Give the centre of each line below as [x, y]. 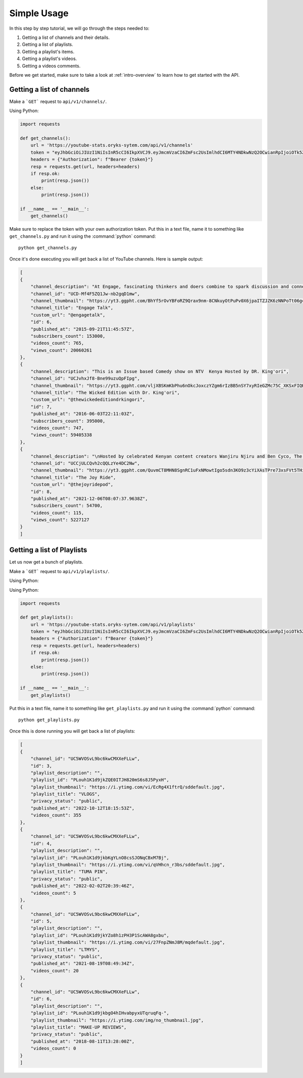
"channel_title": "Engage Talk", [72, 308]
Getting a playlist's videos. [49, 59]
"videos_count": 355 [56, 815]
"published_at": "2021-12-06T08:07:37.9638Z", [89, 498]
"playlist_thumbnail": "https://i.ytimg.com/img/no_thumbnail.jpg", [117, 1020]
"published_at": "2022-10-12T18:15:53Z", [83, 808]
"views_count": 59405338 [61, 435]
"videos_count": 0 [53, 1048]
